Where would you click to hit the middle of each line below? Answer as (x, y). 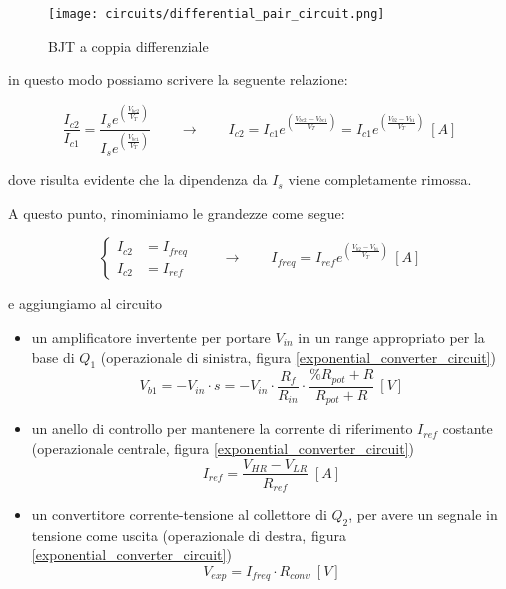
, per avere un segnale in (423, 514)
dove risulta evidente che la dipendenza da (138, 179)
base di (53, 356)
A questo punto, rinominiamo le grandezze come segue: (176, 212)
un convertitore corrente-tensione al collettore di (179, 514)
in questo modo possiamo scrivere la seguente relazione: (178, 79)
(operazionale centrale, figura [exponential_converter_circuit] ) (222, 447)
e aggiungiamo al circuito (85, 303)
